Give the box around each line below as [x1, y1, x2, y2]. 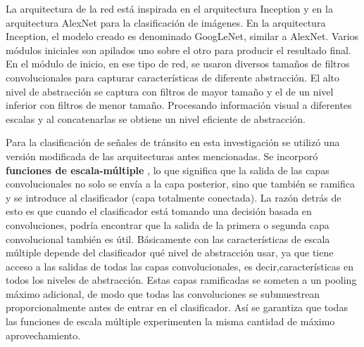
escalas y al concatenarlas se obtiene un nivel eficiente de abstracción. [6, 111, 306, 126]
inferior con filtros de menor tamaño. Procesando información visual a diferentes [6, 98, 352, 112]
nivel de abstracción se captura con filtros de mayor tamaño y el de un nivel [6, 84, 334, 98]
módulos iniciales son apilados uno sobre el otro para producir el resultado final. [6, 42, 351, 57]
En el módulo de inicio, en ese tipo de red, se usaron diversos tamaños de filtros [6, 56, 350, 71]
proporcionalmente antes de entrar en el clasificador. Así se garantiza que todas [6, 300, 348, 315]
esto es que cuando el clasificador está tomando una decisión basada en [6, 204, 312, 218]
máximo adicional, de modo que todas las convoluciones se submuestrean [6, 286, 320, 301]
